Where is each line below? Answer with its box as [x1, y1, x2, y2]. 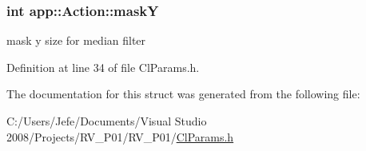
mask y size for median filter [6, 32, 146, 49]
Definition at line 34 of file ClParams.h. [6, 58, 200, 75]
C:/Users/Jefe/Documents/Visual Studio [6, 113, 207, 129]
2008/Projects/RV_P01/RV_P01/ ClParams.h [6, 128, 234, 145]
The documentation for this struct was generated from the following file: [6, 85, 360, 102]
